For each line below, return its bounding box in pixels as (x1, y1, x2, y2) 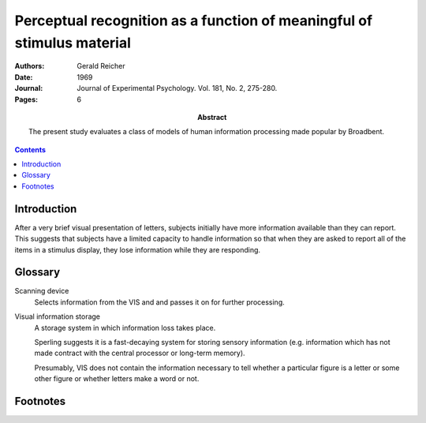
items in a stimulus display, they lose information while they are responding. (14, 245, 260, 254)
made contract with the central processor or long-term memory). (34, 348, 245, 358)
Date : (14, 72, 33, 82)
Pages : (14, 95, 39, 104)
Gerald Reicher (77, 62, 125, 71)
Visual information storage (14, 312, 101, 321)
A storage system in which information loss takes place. (34, 323, 216, 332)
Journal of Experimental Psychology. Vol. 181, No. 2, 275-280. (77, 84, 278, 93)
